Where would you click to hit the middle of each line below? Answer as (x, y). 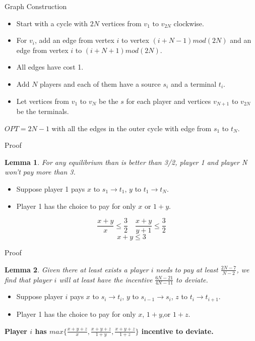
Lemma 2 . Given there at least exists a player (77, 269)
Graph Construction (36, 6)
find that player (28, 279)
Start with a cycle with (52, 23)
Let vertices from (43, 101)
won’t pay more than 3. (40, 172)
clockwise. (189, 23)
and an (241, 40)
